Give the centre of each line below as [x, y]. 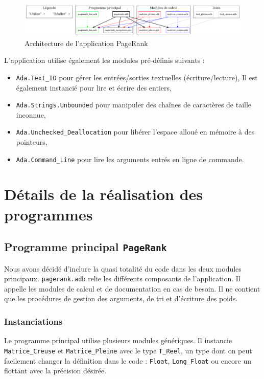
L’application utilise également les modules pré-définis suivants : [104, 60]
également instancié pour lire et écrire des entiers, [94, 87]
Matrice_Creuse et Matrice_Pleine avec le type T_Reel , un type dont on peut [128, 350]
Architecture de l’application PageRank [86, 43]
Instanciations [33, 321]
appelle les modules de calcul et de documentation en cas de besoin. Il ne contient [132, 288]
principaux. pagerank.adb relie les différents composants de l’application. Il [122, 278]
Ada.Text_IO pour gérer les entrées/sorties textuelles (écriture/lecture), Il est [137, 77]
